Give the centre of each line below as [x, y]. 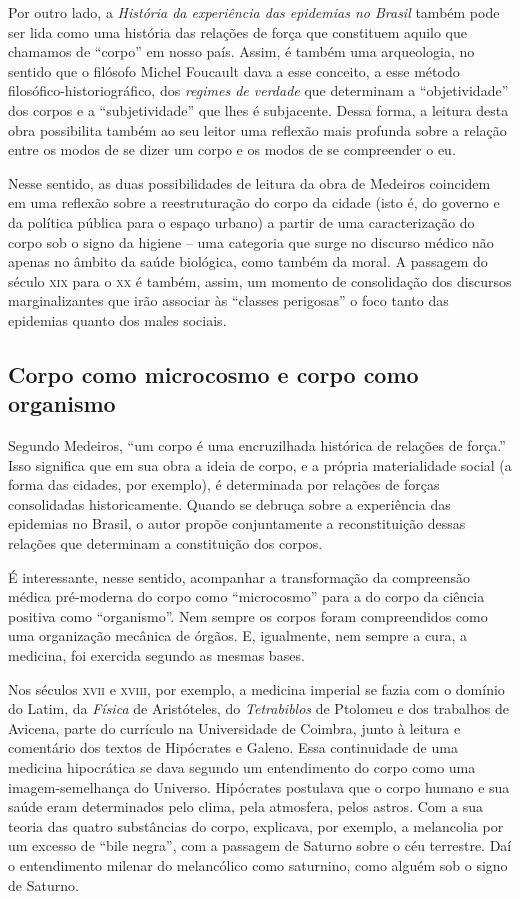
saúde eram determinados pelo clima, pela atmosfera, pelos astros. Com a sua [246, 806]
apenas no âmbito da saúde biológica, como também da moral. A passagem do [248, 261]
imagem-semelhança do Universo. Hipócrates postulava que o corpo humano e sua [259, 786]
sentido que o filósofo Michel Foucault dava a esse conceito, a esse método [234, 70]
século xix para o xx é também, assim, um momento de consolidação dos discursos [260, 280]
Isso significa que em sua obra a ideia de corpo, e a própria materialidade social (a [260, 464]
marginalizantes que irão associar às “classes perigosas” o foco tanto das [228, 300]
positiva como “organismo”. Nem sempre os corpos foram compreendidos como [248, 615]
